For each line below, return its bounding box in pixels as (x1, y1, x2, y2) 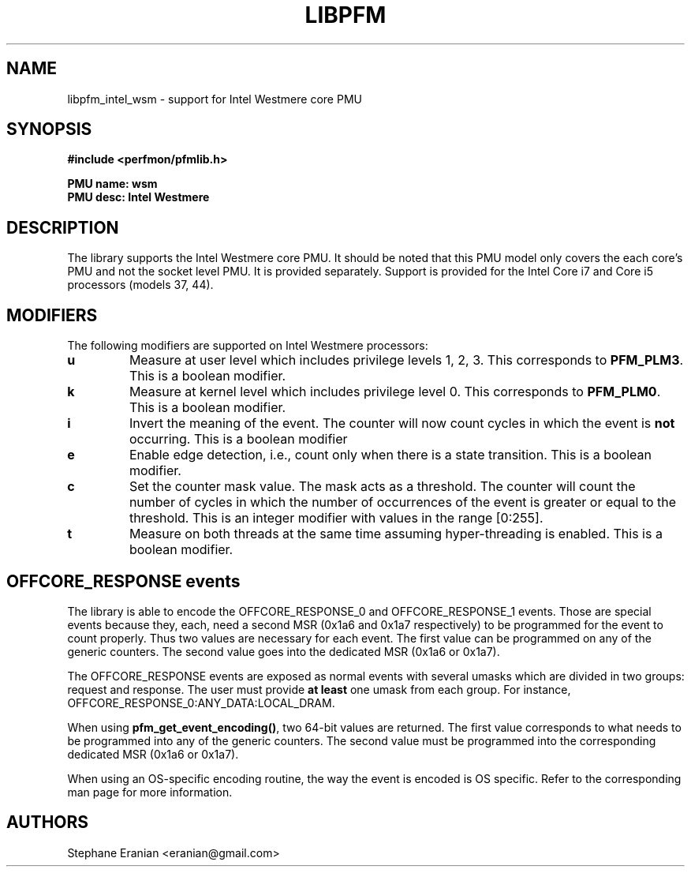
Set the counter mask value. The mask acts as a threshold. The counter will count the (129, 478, 636, 495)
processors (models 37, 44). (67, 278, 214, 292)
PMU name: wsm (67, 177, 158, 191)
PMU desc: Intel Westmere (67, 190, 210, 204)
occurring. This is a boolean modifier (129, 431, 348, 448)
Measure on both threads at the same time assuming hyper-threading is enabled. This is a (129, 526, 663, 542)
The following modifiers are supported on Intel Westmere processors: (67, 339, 428, 353)
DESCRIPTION (6, 217, 119, 238)
